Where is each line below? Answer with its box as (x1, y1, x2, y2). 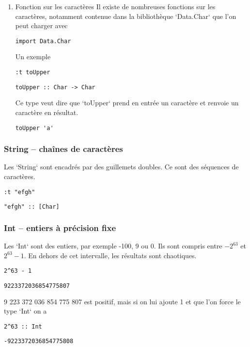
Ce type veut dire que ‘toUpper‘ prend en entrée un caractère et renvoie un (15, 98, 239, 108)
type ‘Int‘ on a (4, 306, 47, 316)
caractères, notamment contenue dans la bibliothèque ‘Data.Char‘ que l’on (15, 11, 236, 21)
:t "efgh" (4, 188, 35, 196)
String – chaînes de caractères (4, 143, 123, 155)
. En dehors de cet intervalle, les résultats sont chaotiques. (24, 250, 197, 260)
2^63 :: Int (4, 323, 42, 330)
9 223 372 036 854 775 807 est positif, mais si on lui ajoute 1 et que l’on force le (4, 296, 241, 306)
